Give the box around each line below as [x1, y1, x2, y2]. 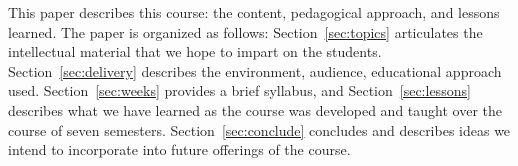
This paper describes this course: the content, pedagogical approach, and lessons [8, 2, 500, 22]
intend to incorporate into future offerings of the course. [8, 139, 351, 160]
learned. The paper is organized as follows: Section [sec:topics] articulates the [8, 21, 483, 42]
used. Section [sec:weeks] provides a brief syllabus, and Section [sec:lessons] [8, 80, 471, 101]
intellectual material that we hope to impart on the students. [8, 41, 382, 62]
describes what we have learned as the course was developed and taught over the [8, 99, 502, 120]
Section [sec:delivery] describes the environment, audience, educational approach [8, 60, 502, 81]
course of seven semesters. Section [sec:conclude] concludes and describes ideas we [8, 119, 511, 140]
